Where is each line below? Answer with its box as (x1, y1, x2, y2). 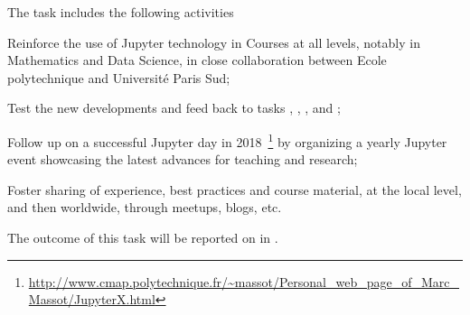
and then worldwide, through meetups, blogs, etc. (7, 198, 282, 217)
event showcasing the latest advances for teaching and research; (7, 150, 358, 169)
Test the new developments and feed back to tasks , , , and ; (7, 98, 341, 117)
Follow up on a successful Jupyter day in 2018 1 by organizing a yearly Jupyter (7, 129, 447, 151)
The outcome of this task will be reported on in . (7, 228, 278, 246)
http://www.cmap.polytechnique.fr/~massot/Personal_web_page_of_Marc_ (28, 272, 459, 291)
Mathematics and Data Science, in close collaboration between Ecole (7, 51, 387, 69)
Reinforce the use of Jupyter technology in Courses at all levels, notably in (7, 32, 420, 51)
